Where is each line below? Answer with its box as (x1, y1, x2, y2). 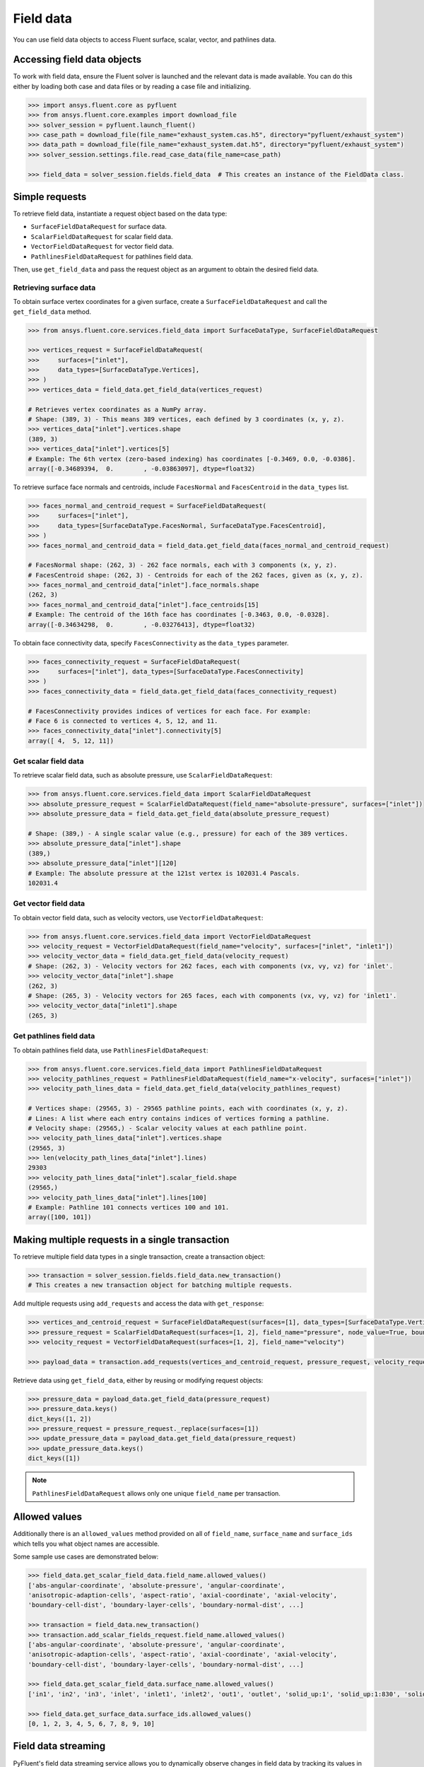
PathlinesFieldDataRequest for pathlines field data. (30, 252, 194, 261)
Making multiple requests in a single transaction (13, 1233, 230, 1245)
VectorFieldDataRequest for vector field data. (30, 242, 175, 251)
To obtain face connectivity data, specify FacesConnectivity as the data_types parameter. (13, 638, 289, 647)
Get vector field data (13, 898, 85, 908)
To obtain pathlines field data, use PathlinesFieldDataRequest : (13, 1046, 208, 1055)
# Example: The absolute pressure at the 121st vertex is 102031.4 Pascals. (28, 869, 300, 877)
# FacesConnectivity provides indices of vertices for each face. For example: (28, 707, 312, 715)
